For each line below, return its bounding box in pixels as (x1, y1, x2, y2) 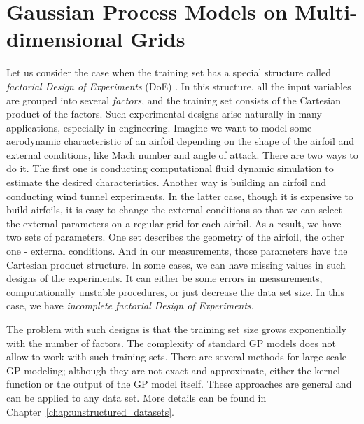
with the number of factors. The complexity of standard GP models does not (6, 335, 336, 350)
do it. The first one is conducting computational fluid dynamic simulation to (6, 161, 334, 176)
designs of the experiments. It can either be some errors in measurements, (6, 271, 323, 285)
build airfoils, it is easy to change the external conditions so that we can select (6, 202, 343, 217)
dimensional (6, 24, 123, 53)
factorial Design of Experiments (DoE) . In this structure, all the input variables (6, 78, 351, 93)
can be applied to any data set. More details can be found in (6, 390, 267, 404)
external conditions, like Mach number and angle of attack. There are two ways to (6, 147, 358, 162)
